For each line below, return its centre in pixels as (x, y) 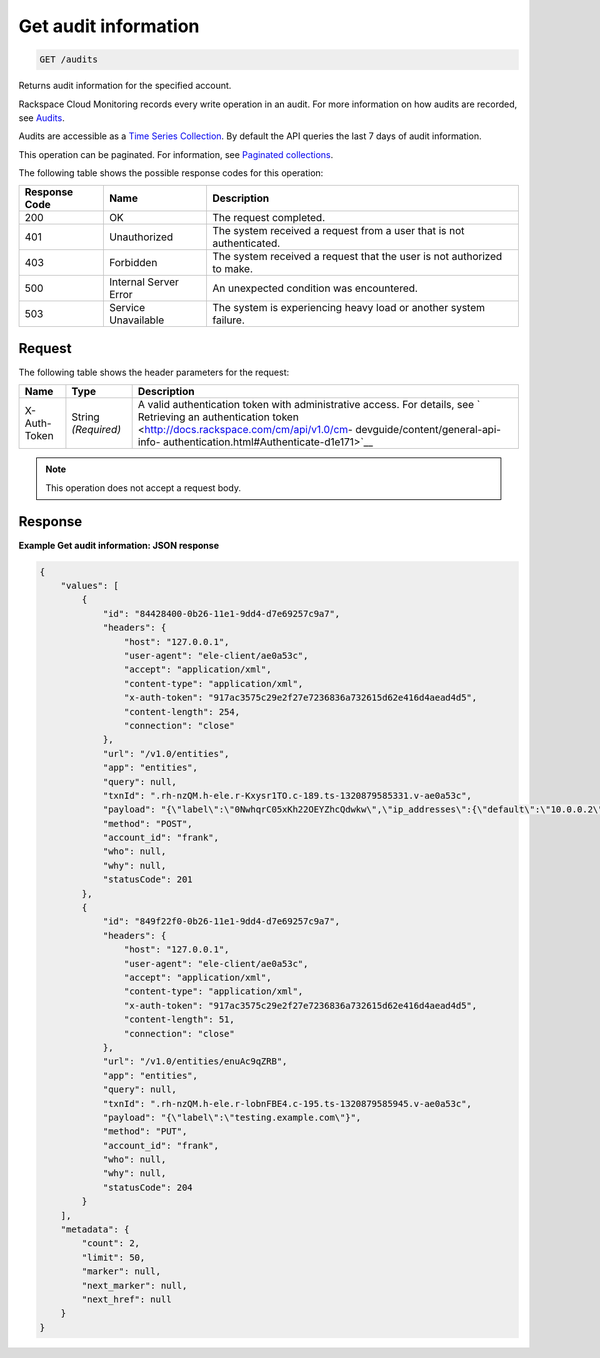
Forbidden (133, 263)
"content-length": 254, (181, 711)
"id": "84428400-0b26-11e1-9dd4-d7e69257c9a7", (221, 613)
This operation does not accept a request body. (143, 487)
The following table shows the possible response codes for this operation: (171, 173)
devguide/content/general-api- (428, 430)
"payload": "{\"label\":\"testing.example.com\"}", (232, 1117)
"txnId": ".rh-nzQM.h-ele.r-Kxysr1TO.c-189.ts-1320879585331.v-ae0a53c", (287, 795)
